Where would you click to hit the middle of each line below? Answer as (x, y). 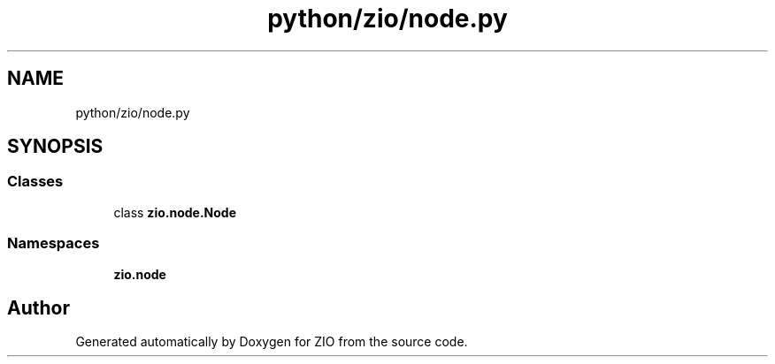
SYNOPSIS (55, 147)
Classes (35, 182)
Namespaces (54, 243)
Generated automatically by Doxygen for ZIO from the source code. (272, 342)
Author (38, 307)
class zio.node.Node (175, 212)
